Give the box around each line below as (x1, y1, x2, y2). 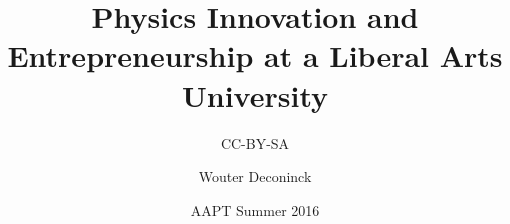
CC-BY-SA (220, 132, 290, 153)
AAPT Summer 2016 (190, 199, 320, 220)
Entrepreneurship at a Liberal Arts (7, 35, 503, 76)
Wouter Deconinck (198, 166, 312, 187)
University (182, 74, 328, 115)
